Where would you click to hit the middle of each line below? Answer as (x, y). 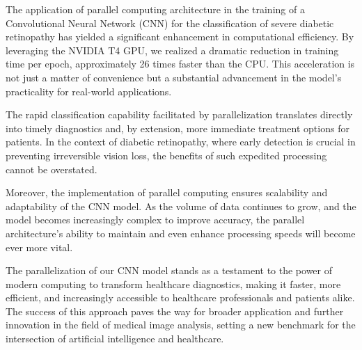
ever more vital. (39, 247)
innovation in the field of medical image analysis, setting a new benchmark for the (181, 325)
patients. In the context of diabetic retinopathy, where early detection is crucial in (181, 142)
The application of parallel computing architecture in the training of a (155, 9)
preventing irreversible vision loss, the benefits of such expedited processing (166, 155)
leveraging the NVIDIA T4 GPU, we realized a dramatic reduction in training (172, 50)
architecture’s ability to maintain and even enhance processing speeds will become (181, 233)
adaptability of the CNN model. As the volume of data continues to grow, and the (181, 206)
